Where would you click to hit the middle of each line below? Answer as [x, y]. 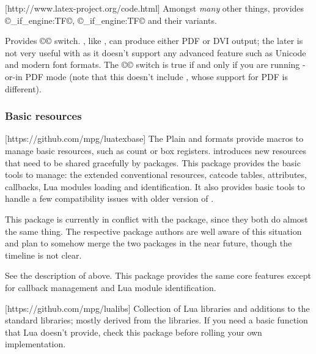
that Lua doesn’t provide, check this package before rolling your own [134, 332]
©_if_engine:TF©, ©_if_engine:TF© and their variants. [111, 20]
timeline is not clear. [43, 255]
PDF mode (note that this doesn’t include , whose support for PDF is [156, 76]
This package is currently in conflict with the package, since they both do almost [156, 219]
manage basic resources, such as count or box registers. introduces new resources [156, 150]
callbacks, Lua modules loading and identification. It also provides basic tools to [155, 186]
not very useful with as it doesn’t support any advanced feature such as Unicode [156, 52]
